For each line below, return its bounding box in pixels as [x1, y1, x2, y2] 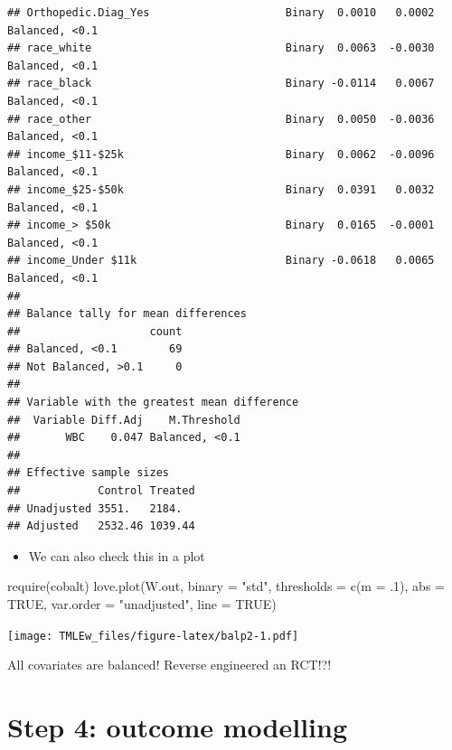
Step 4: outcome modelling [7, 708, 348, 745]
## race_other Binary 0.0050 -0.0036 [7, 112, 435, 126]
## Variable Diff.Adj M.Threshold [7, 413, 240, 427]
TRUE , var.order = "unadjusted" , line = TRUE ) [7, 595, 277, 613]
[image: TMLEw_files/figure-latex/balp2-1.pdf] [7, 629, 299, 642]
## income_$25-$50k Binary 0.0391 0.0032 [7, 183, 435, 196]
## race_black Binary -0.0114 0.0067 [7, 77, 435, 90]
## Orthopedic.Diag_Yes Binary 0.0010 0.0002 [7, 6, 435, 19]
